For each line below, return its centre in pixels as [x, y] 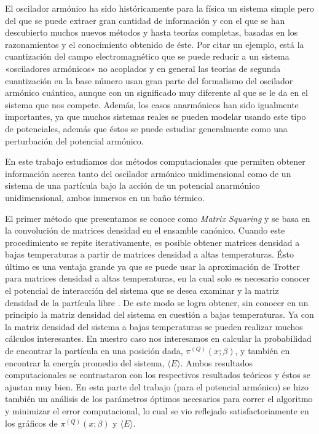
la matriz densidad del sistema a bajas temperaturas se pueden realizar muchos [154, 326]
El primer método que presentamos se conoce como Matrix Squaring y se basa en [158, 218]
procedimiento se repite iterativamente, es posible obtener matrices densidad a [152, 242]
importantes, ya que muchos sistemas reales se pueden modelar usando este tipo [156, 116]
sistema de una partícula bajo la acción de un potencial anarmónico [132, 185]
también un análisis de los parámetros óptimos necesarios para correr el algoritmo [159, 399]
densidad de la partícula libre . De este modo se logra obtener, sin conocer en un [157, 302]
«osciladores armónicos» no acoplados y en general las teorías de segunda [143, 68]
